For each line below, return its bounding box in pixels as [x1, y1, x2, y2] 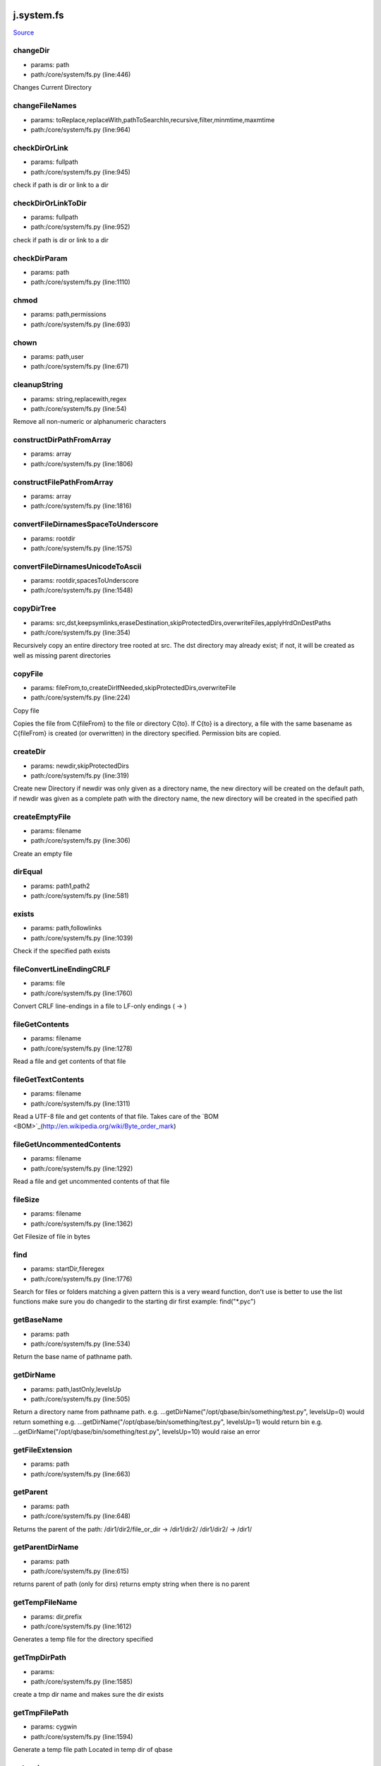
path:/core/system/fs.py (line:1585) [30, 1677, 133, 1685]
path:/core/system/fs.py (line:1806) [30, 459, 133, 468]
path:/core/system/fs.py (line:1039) [30, 933, 133, 942]
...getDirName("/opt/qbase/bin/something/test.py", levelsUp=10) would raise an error [13, 1428, 260, 1436]
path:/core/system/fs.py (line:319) [30, 771, 130, 780]
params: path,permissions [30, 310, 107, 319]
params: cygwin [30, 1722, 78, 1731]
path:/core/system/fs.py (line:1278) [30, 1044, 133, 1053]
